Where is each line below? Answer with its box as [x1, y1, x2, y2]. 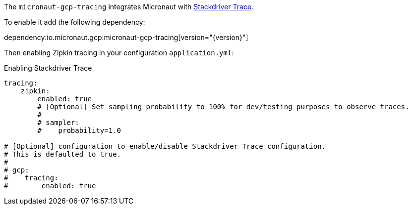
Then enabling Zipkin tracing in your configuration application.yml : [4, 48, 234, 57]
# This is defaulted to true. [4, 150, 121, 158]
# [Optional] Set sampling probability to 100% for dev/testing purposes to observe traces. [37, 103, 410, 111]
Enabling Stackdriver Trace [4, 64, 92, 72]
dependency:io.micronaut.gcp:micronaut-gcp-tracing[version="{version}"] [4, 33, 248, 42]
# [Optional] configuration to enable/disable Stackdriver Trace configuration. [4, 142, 326, 150]
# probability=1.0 [37, 126, 121, 134]
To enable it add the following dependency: [4, 18, 145, 26]
